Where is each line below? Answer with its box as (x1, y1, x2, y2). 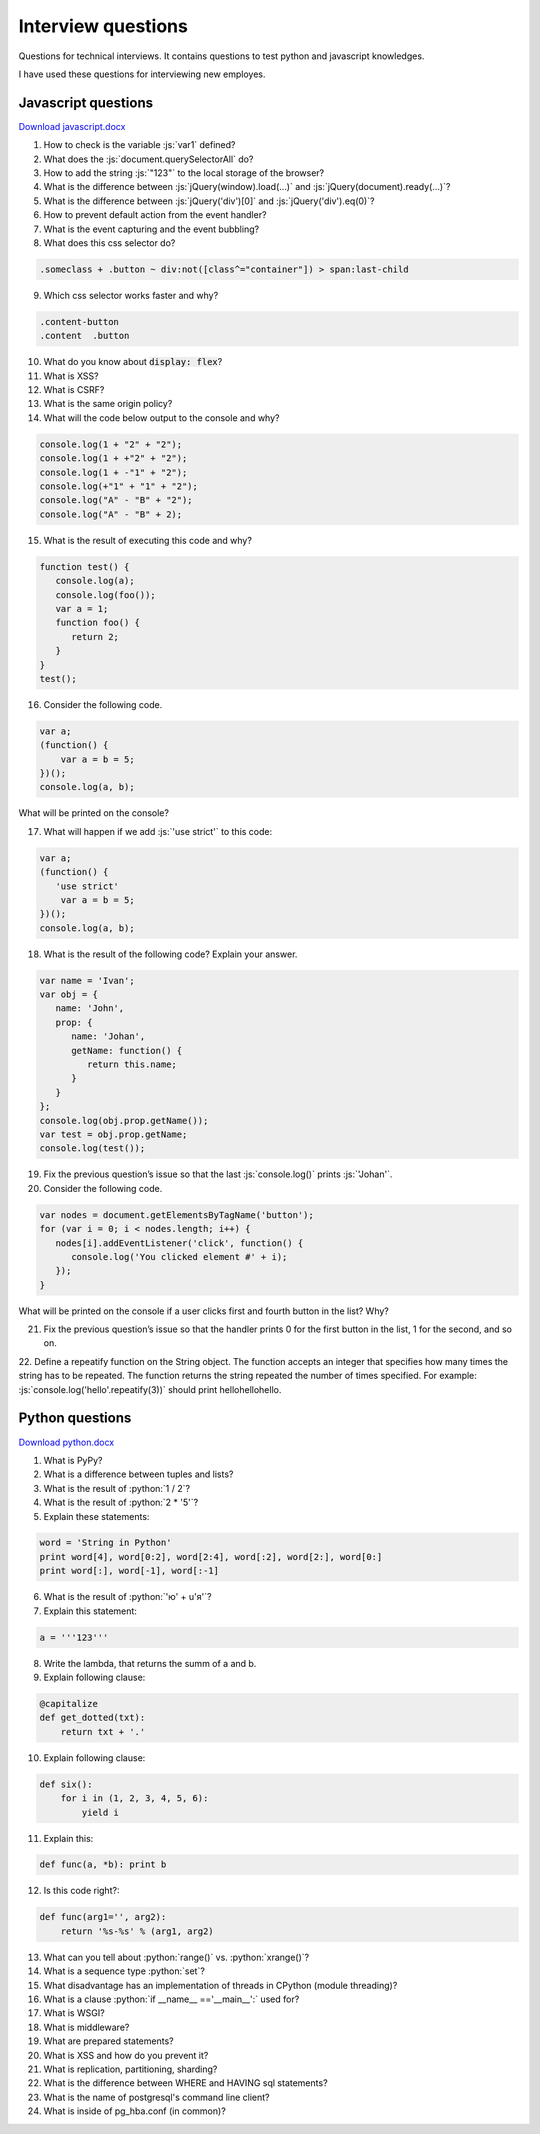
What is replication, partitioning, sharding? (43, 2063, 218, 2075)
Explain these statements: (43, 1510, 150, 1522)
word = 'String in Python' (39, 1537, 172, 1549)
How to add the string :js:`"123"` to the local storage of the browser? (43, 167, 325, 179)
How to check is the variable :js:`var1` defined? (43, 139, 236, 151)
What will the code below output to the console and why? (43, 411, 280, 424)
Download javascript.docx (18, 120, 126, 132)
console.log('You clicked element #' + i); (71, 1251, 288, 1262)
